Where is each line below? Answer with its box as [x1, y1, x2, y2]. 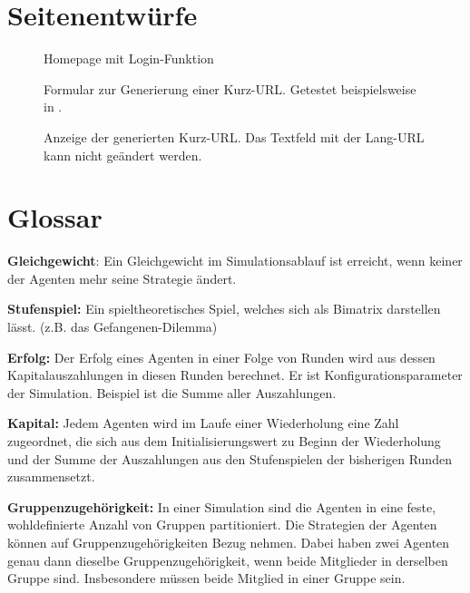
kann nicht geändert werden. [44, 145, 202, 164]
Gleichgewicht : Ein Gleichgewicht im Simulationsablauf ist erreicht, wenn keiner [7, 251, 463, 270]
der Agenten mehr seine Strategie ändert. [7, 268, 237, 287]
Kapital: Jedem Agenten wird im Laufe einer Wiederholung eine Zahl [7, 413, 399, 433]
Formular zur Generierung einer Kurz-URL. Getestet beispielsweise [44, 79, 416, 98]
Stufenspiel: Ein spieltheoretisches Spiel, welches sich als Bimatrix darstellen [7, 299, 441, 318]
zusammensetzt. [7, 467, 95, 486]
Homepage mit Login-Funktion [44, 49, 214, 68]
